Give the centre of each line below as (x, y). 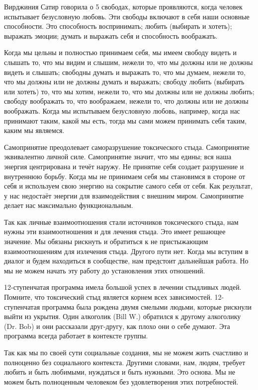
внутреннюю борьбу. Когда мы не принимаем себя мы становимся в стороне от (125, 176)
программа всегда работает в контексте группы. (76, 336)
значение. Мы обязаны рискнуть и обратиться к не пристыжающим (106, 241)
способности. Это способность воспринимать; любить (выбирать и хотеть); (118, 26)
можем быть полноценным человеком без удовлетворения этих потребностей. (121, 381)
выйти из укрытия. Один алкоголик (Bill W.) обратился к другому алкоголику (123, 316)
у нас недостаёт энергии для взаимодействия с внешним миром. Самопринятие (124, 195)
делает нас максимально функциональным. (69, 205)
